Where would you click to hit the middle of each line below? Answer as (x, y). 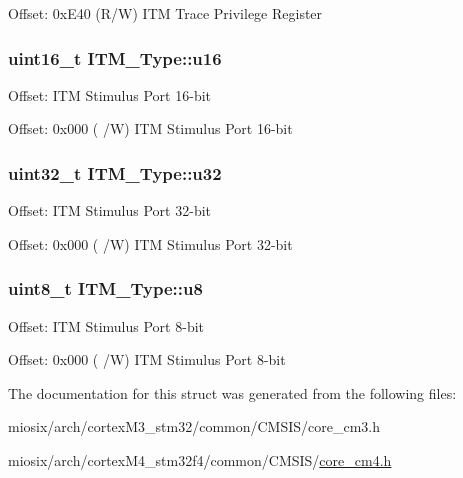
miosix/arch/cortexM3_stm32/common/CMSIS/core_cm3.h (194, 426)
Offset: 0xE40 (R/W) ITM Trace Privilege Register (165, 13)
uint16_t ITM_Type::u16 (115, 57)
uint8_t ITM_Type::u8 (105, 288)
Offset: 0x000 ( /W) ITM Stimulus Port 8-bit (147, 359)
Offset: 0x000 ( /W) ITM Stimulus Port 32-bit (150, 243)
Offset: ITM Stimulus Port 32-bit (109, 210)
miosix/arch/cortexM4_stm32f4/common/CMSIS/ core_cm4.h (200, 460)
